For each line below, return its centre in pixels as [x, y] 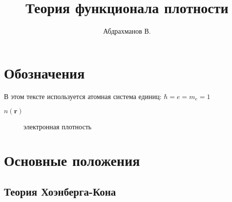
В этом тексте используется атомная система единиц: [83, 96]
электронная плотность [58, 127]
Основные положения [72, 160]
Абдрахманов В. [127, 31]
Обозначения [44, 72]
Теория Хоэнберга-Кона [60, 191]
